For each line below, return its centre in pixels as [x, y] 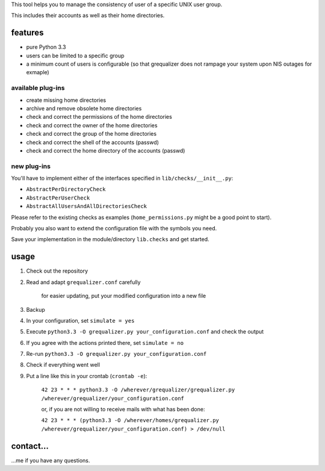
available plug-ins [38, 88]
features [27, 33]
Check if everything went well [63, 365]
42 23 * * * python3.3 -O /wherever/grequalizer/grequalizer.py [138, 390]
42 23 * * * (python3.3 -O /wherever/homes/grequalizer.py [130, 420]
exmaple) [38, 72]
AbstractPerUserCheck [58, 198]
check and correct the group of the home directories [91, 134]
